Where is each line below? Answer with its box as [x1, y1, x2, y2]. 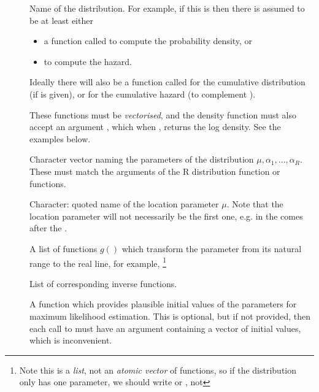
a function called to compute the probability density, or [44, 34, 253, 47]
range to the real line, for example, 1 [29, 255, 166, 269]
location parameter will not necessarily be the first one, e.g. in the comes [29, 209, 303, 222]
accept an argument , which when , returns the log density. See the [29, 120, 281, 133]
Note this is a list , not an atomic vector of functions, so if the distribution [19, 363, 297, 376]
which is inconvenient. [29, 334, 112, 347]
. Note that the [226, 198, 283, 210]
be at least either [29, 13, 93, 26]
